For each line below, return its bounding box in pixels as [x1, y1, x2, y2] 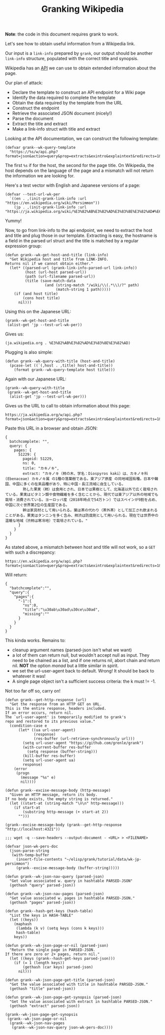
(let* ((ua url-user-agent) [18, 728, 76, 733]
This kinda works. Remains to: [5, 637, 66, 643]
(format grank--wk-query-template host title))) [14, 367, 115, 372]
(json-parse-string [9, 848, 50, 853]
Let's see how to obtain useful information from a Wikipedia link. [5, 41, 136, 47]
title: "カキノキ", [23, 466, 59, 471]
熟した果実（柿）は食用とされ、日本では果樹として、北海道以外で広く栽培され [23, 487, 158, 492]
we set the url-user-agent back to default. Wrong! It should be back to [12, 668, 155, 674]
